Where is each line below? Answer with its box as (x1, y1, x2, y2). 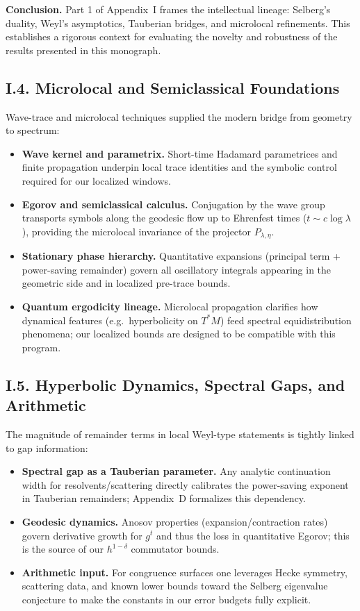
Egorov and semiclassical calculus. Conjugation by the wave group (22, 196, 325, 211)
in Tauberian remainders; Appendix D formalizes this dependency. (22, 491, 306, 505)
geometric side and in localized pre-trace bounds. (22, 276, 231, 290)
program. (22, 340, 61, 354)
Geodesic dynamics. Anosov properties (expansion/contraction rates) (22, 514, 328, 528)
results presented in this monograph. (6, 42, 161, 57)
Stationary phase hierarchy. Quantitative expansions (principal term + (22, 249, 341, 263)
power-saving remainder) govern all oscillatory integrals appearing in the (22, 262, 332, 276)
